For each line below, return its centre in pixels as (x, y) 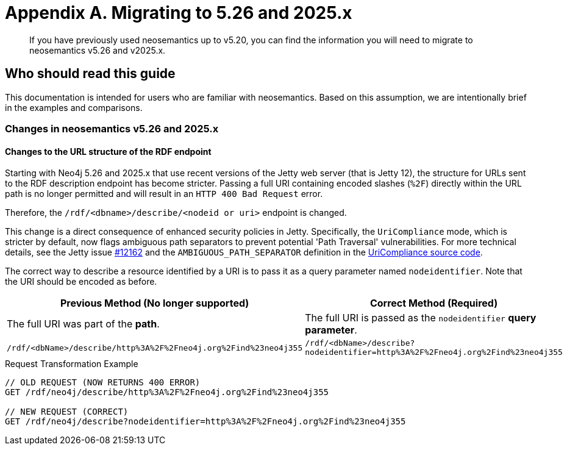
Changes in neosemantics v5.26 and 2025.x (112, 128)
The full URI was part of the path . (83, 324)
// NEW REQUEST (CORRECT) (67, 412)
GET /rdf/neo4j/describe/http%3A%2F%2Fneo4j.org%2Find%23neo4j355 (167, 392)
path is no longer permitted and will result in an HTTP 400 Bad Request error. (164, 194)
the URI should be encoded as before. (81, 282)
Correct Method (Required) (434, 303)
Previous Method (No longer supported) (155, 303)
